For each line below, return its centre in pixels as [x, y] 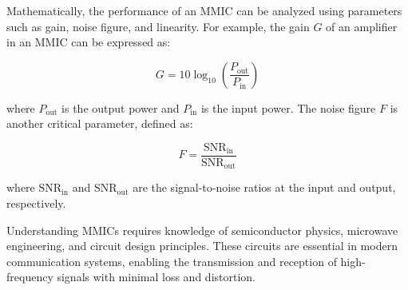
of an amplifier [362, 26]
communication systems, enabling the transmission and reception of [172, 261]
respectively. [36, 203]
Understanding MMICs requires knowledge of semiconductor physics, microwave [202, 230]
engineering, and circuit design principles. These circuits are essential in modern [202, 246]
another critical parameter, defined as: [100, 123]
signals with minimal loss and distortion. [156, 277]
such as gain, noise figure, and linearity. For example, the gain [158, 26]
